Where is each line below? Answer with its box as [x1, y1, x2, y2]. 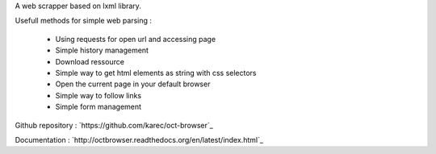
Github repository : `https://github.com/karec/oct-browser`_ [15, 120, 213, 130]
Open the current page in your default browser [55, 79, 211, 89]
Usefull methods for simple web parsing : [15, 16, 153, 26]
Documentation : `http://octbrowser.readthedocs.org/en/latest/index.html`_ [15, 135, 264, 144]
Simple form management [55, 102, 141, 112]
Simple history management [55, 45, 149, 56]
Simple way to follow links [55, 90, 142, 100]
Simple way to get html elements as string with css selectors [55, 68, 258, 77]
